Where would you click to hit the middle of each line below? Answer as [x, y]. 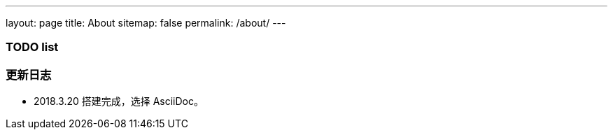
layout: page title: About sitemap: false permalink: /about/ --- [146, 23]
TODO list [32, 47]
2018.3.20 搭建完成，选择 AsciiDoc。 [119, 101]
